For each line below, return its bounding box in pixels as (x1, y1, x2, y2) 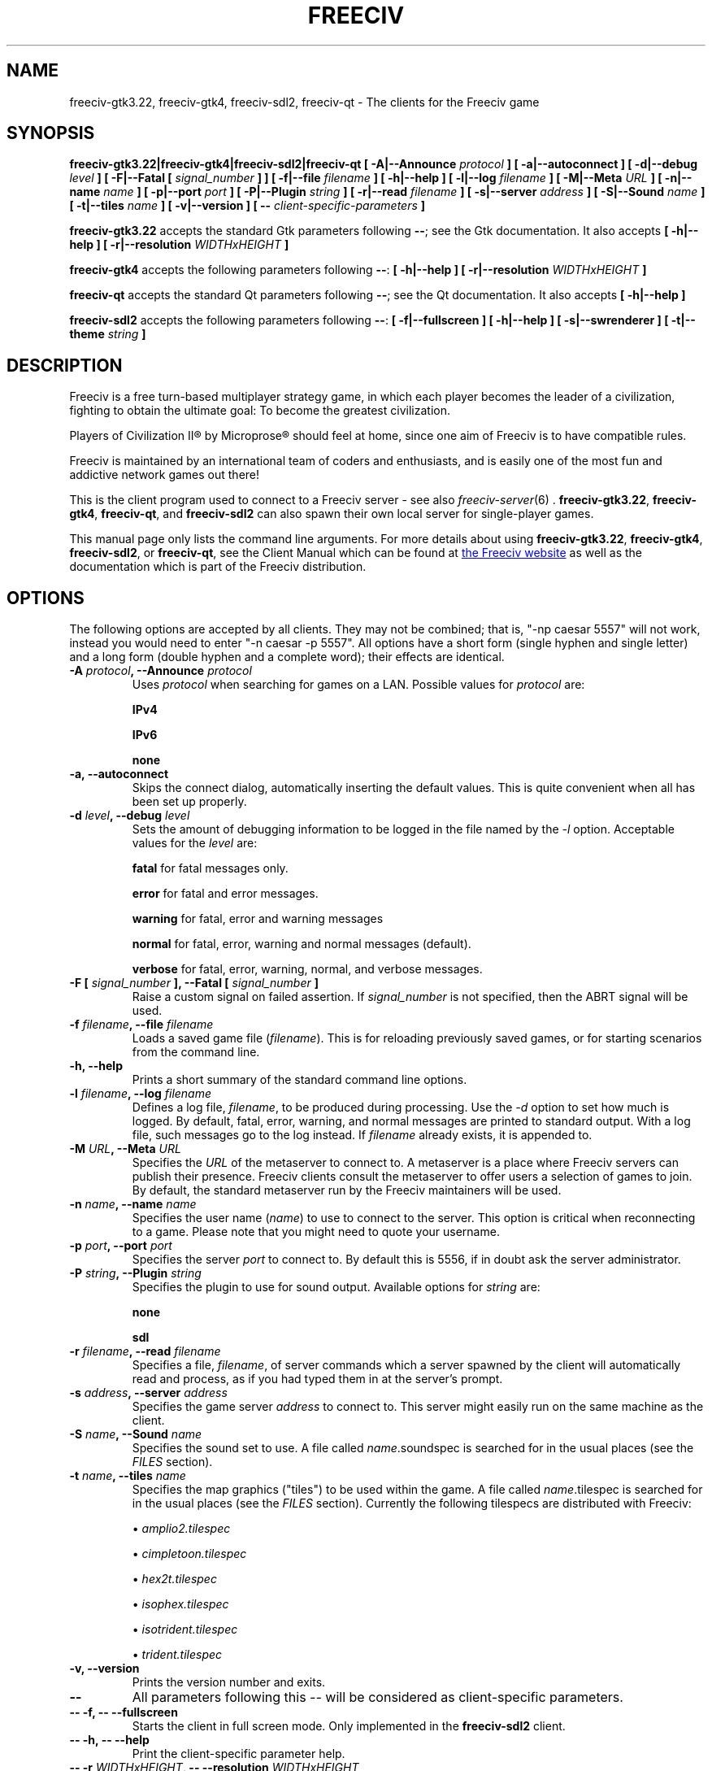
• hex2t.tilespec (132, 1572, 217, 1586)
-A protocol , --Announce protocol (69, 664, 252, 678)
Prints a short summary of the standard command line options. (132, 1073, 467, 1087)
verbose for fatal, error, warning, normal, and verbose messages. (132, 962, 483, 977)
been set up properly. (132, 794, 247, 809)
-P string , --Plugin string (69, 1266, 202, 1281)
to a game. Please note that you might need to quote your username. (132, 1225, 500, 1239)
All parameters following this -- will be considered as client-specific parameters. (132, 1689, 623, 1706)
